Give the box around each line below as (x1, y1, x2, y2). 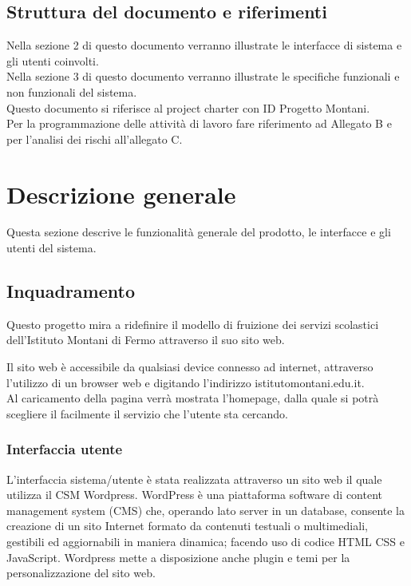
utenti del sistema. (6, 240, 97, 256)
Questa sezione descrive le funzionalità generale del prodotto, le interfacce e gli (6, 224, 391, 240)
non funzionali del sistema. (6, 83, 137, 100)
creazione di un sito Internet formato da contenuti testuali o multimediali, (6, 517, 368, 534)
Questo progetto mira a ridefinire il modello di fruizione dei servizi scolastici (6, 315, 379, 332)
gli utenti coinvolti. (6, 52, 99, 69)
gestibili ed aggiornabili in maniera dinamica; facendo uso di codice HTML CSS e (6, 533, 405, 550)
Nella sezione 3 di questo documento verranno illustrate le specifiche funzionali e (6, 68, 400, 85)
